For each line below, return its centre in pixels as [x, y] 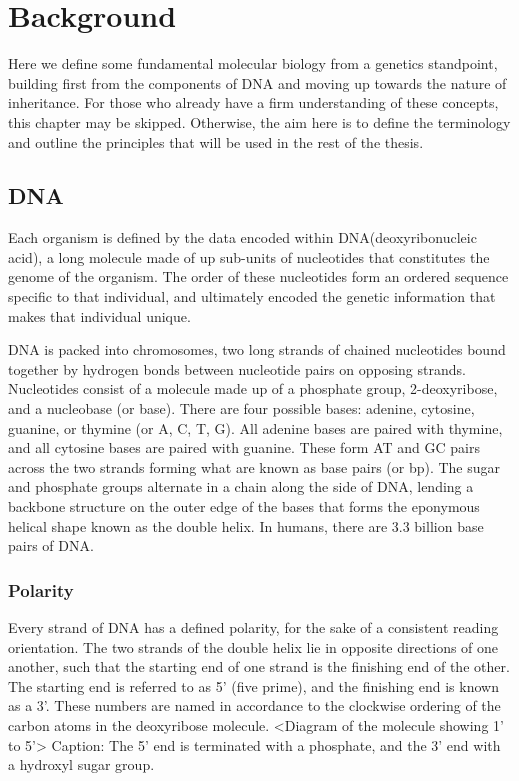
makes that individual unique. [99, 315]
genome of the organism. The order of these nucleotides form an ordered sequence [258, 276]
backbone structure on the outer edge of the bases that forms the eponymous [244, 506]
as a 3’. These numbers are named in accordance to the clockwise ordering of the [254, 705]
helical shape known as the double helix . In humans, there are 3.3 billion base [246, 525]
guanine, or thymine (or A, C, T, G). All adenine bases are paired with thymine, [255, 427]
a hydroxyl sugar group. [81, 764]
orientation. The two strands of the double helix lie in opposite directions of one [253, 646]
